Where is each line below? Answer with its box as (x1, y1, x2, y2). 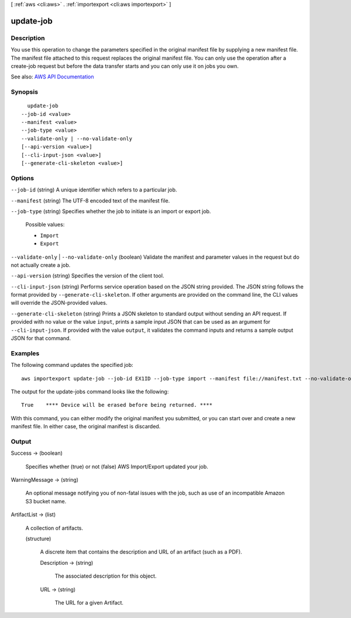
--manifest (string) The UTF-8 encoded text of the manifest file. (11, 197, 170, 204)
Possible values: (25, 221, 65, 228)
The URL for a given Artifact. (54, 599, 124, 606)
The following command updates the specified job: (11, 362, 134, 369)
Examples (11, 349, 40, 357)
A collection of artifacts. (25, 524, 84, 531)
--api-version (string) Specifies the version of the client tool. (11, 272, 164, 279)
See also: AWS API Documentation (11, 73, 94, 80)
